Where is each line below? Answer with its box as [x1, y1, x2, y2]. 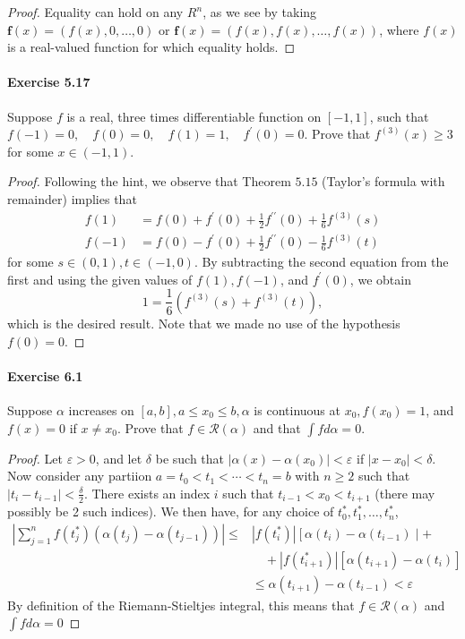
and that [253, 418, 301, 437]
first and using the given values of [7, 269, 193, 288]
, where [379, 20, 419, 38]
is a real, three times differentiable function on [66, 106, 322, 125]
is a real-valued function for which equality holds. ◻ [7, 38, 296, 56]
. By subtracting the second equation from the [194, 252, 449, 271]
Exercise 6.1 [7, 366, 83, 385]
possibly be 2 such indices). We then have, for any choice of [7, 502, 334, 521]
